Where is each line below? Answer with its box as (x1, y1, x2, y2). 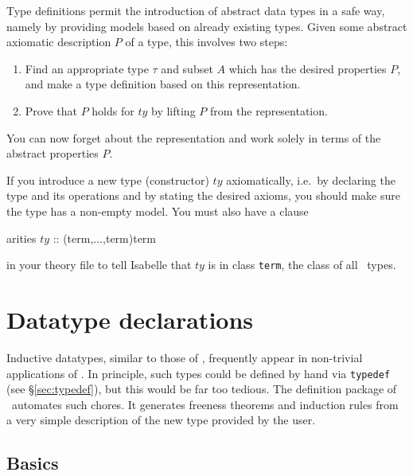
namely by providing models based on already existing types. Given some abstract (6, 18, 407, 34)
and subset (161, 60, 213, 76)
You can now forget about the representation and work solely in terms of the (6, 129, 381, 146)
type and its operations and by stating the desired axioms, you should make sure (6, 187, 400, 204)
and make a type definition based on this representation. (25, 76, 301, 92)
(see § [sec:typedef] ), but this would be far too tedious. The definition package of (6, 380, 397, 397)
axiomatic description (6, 33, 111, 50)
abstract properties (6, 145, 99, 162)
